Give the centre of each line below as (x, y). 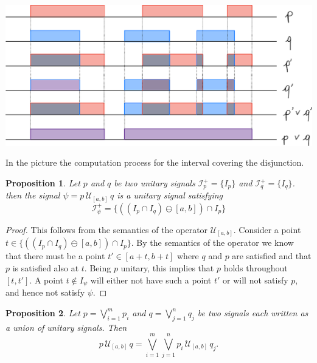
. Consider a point (267, 229)
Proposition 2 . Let (43, 312)
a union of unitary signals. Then (66, 327)
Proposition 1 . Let (43, 183)
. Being (98, 268)
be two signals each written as (253, 312)
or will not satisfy (256, 280)
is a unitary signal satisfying (170, 195)
